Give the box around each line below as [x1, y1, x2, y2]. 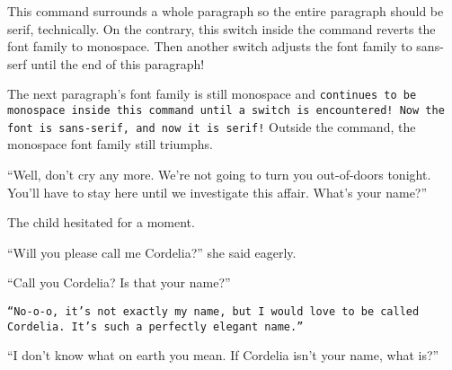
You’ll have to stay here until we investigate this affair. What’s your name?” [7, 182, 428, 201]
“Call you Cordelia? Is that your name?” [7, 273, 231, 292]
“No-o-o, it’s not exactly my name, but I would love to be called [7, 304, 420, 318]
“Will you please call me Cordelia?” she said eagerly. [7, 242, 297, 261]
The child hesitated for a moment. [7, 213, 195, 232]
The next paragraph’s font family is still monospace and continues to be [7, 84, 417, 103]
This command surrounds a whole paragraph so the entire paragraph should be [7, 2, 444, 20]
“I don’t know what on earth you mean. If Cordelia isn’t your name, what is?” [7, 346, 439, 365]
